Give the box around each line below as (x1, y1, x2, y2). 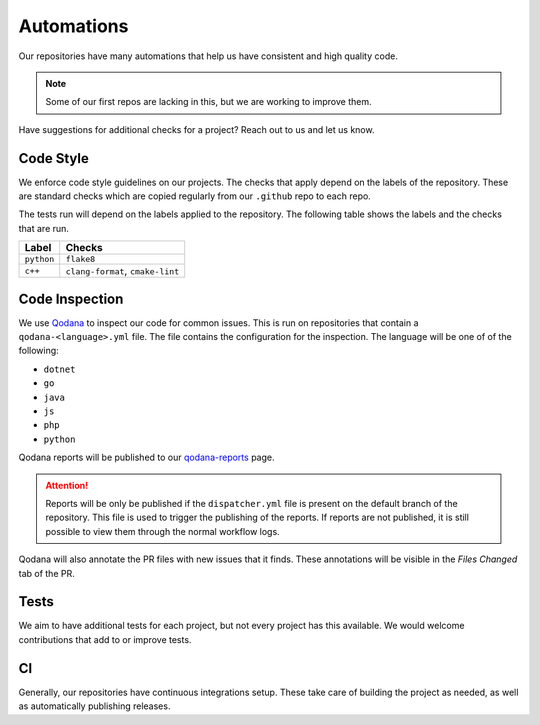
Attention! (45, 479, 89, 491)
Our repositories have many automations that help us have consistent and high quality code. (18, 50, 399, 62)
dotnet (43, 363, 76, 375)
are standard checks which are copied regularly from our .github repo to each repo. (18, 190, 372, 202)
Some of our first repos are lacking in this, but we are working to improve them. (45, 96, 372, 108)
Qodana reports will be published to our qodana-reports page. (18, 451, 275, 464)
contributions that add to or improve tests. (18, 633, 192, 645)
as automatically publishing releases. (18, 700, 171, 712)
